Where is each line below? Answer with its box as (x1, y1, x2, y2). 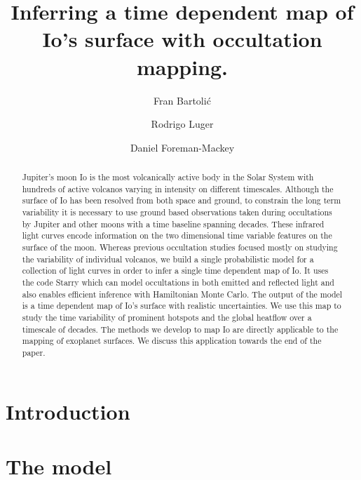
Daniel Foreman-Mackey (130, 140, 235, 154)
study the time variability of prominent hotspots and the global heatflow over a (22, 311, 312, 323)
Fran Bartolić (154, 93, 211, 107)
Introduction (6, 396, 130, 425)
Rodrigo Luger (151, 116, 214, 131)
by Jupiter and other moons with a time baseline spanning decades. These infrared (22, 218, 325, 229)
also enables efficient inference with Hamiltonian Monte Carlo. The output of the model (22, 288, 343, 300)
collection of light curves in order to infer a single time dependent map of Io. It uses (22, 265, 329, 276)
